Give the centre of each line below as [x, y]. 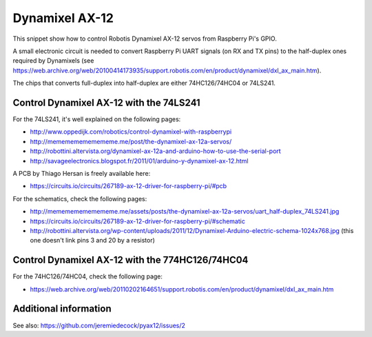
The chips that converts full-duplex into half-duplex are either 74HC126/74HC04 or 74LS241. [144, 83]
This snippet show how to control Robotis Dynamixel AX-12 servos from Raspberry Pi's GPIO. [145, 39]
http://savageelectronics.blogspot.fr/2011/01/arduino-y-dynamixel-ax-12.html [139, 161]
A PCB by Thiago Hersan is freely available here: [82, 173]
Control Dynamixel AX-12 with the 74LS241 [106, 102]
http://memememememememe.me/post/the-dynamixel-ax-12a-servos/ [131, 141]
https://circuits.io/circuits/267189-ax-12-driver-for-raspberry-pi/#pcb [128, 186]
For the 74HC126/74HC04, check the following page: [88, 276]
